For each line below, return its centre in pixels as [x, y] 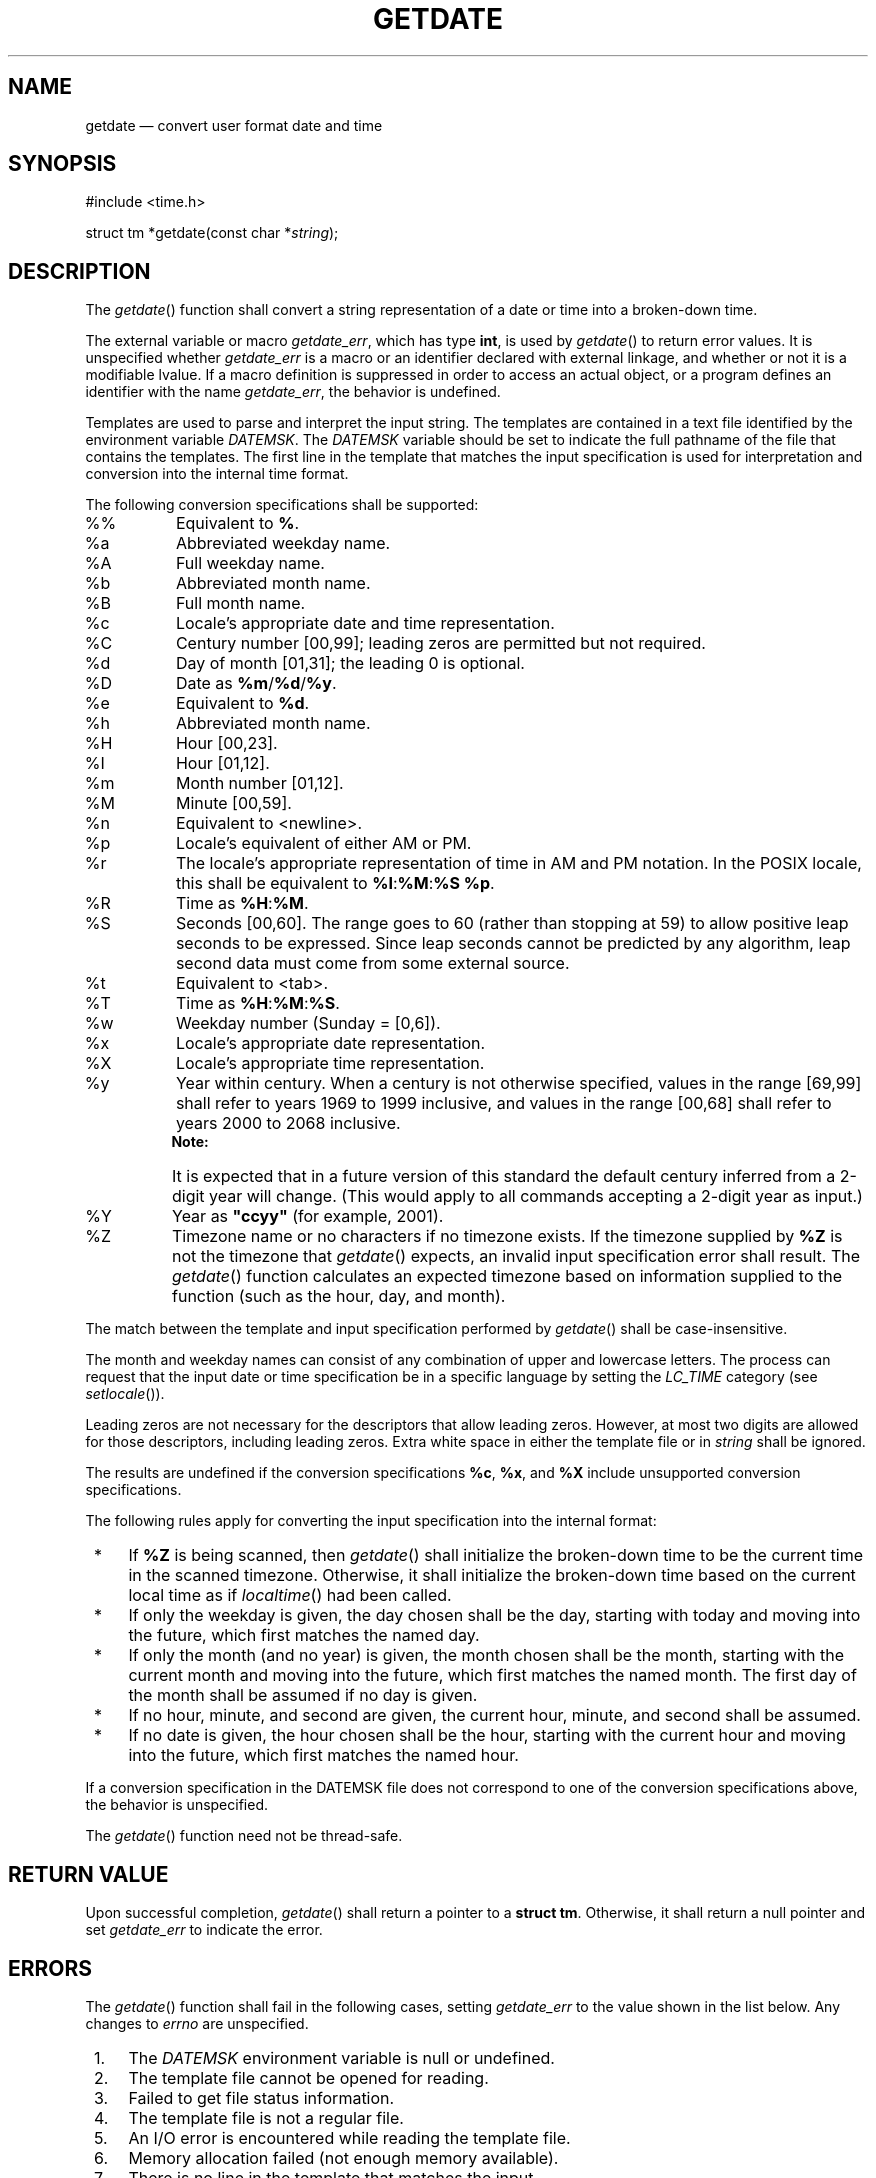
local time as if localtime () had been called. [290, 1595]
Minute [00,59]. [233, 803]
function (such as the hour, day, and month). [339, 1296]
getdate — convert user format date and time [234, 125]
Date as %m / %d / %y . [256, 683]
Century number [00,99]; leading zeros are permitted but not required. [440, 643]
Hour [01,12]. [222, 763]
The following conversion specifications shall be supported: [282, 505]
